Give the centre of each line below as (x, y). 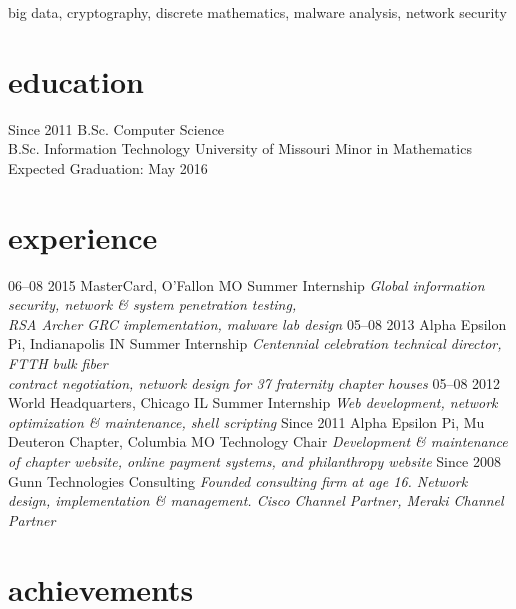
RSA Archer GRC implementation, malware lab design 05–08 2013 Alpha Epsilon (257, 323)
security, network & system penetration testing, (152, 304)
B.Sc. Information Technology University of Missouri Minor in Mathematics (240, 148)
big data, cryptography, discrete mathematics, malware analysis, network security (257, 12)
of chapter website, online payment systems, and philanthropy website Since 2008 (254, 460)
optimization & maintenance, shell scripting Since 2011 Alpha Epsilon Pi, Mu (246, 421)
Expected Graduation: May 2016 (108, 167)
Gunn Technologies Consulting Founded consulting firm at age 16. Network (238, 480)
